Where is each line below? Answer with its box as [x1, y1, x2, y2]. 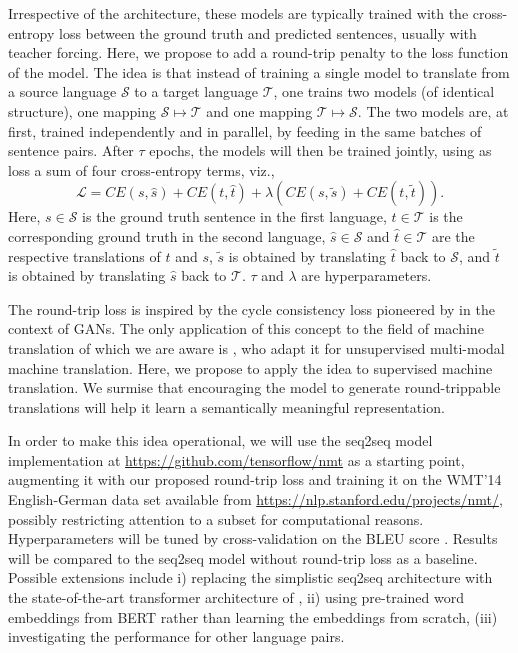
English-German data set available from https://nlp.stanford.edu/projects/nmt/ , [8, 489, 503, 510]
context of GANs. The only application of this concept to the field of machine [8, 318, 484, 339]
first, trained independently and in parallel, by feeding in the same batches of [8, 120, 482, 141]
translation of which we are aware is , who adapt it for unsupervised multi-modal [8, 337, 505, 358]
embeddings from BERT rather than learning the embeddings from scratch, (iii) [8, 606, 498, 627]
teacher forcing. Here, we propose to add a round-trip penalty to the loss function [8, 42, 509, 63]
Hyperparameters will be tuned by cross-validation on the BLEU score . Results [8, 528, 498, 549]
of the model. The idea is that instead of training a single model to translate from [8, 61, 510, 82]
